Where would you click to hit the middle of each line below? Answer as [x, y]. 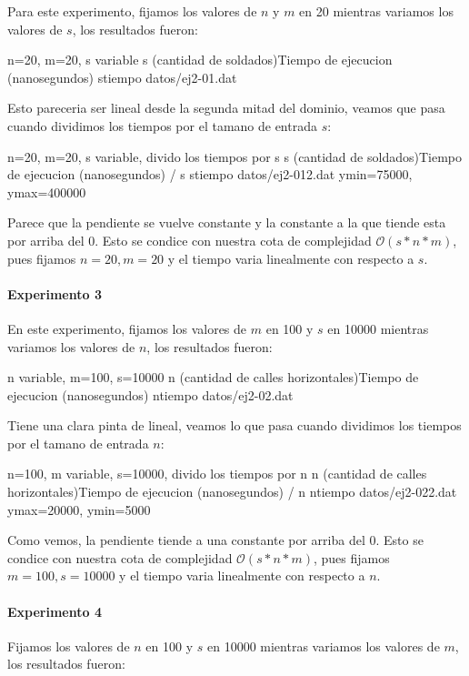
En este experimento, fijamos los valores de [127, 328]
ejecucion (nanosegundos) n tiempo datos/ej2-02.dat [150, 394]
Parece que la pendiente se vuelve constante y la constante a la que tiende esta [227, 222]
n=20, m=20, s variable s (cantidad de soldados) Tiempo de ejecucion [200, 60]
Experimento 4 [55, 611]
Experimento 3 [55, 293]
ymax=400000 [47, 192]
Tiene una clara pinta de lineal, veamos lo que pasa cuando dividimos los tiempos [234, 425]
